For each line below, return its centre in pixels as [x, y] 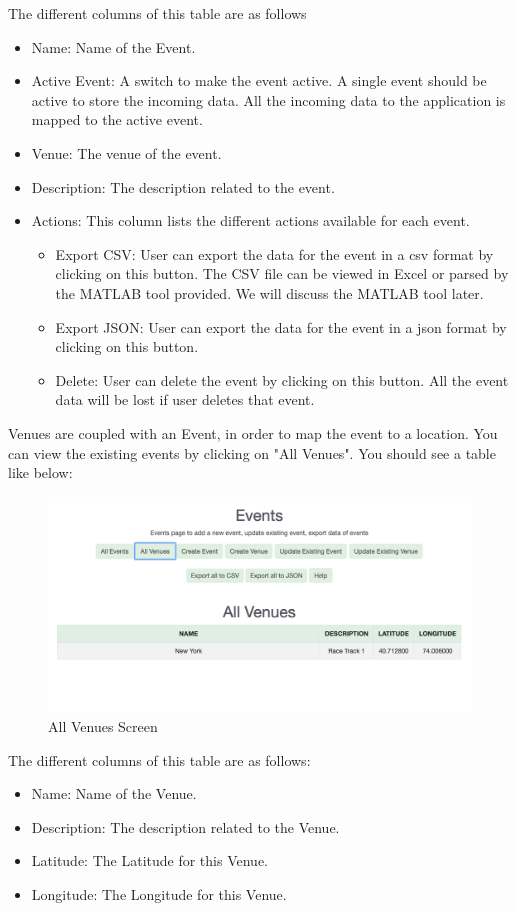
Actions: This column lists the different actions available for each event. [250, 220]
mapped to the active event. [117, 119]
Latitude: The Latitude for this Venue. [149, 860]
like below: [40, 472]
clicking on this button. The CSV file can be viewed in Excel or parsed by [282, 273]
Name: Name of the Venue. [114, 793]
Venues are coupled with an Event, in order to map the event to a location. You [253, 432]
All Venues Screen [103, 726]
